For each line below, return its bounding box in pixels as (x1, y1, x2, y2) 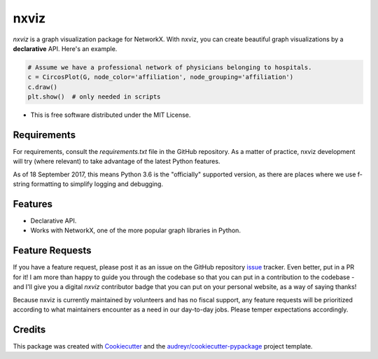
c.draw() (27, 83, 58, 91)
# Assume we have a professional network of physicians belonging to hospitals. (27, 63, 312, 71)
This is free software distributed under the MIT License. (30, 111, 191, 119)
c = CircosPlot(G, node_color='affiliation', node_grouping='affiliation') (27, 73, 294, 81)
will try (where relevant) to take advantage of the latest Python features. (13, 157, 220, 166)
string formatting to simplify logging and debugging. (13, 180, 164, 188)
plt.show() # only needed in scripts (27, 93, 161, 101)
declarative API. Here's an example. (13, 44, 118, 52)
